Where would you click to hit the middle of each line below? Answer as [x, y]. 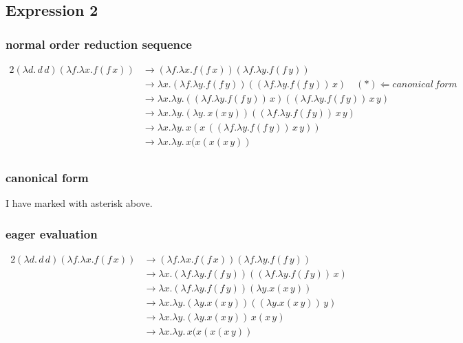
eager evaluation [52, 233]
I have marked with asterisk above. [79, 203]
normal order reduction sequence [99, 44]
